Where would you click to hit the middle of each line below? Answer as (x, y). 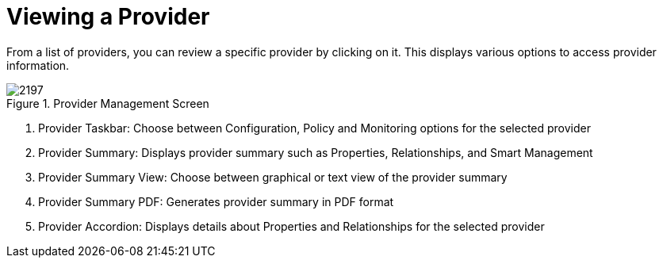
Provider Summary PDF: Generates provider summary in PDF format (216, 201)
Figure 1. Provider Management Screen (108, 103)
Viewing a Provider (108, 17)
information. (38, 65)
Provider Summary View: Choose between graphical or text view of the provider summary (273, 177)
